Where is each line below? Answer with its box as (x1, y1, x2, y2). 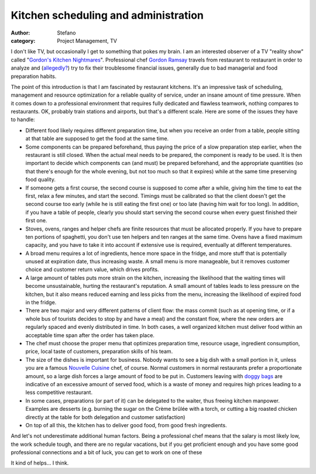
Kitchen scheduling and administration (11, 9, 204, 22)
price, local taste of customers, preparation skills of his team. (25, 348, 173, 355)
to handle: (11, 116, 35, 123)
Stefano (57, 29, 76, 36)
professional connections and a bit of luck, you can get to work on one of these (11, 449, 202, 456)
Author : (11, 29, 30, 36)
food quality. (25, 176, 56, 183)
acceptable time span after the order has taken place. (25, 331, 155, 339)
